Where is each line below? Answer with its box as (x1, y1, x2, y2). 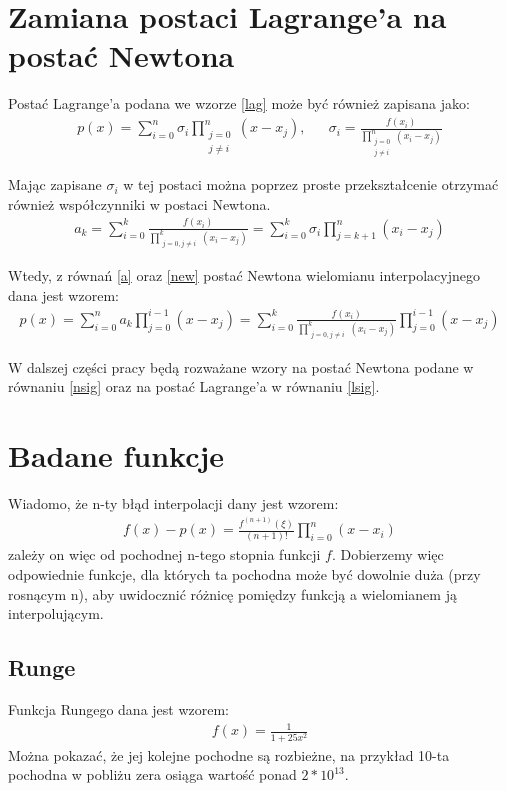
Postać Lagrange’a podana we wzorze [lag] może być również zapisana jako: (8, 93, 470, 114)
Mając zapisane (8, 174, 102, 195)
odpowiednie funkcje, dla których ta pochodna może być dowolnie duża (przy (8, 564, 481, 585)
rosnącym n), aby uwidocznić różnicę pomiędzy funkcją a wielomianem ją (8, 583, 457, 604)
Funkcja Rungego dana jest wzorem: (8, 699, 230, 720)
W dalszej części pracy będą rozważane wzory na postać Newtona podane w (8, 356, 474, 377)
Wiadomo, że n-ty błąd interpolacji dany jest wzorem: (8, 492, 339, 513)
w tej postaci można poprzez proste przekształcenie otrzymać (123, 174, 499, 195)
